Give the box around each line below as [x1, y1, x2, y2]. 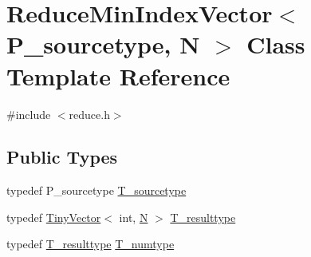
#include [6, 105, 51, 122]
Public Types [6, 144, 118, 169]
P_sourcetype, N [6, 28, 200, 61]
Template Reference [6, 59, 230, 92]
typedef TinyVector [6, 208, 101, 225]
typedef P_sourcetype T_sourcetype [6, 182, 187, 199]
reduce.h [69, 105, 110, 122]
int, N [119, 208, 148, 225]
